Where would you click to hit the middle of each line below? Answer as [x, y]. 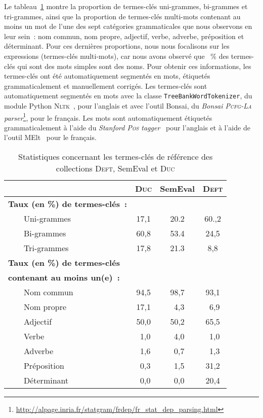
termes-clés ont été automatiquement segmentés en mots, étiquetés [107, 76]
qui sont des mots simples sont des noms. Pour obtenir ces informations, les [134, 66]
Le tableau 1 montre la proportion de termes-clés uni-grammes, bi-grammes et [126, 6]
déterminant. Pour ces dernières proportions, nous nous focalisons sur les [117, 46]
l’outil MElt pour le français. [50, 137]
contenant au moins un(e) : [64, 277]
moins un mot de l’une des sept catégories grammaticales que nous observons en [128, 26]
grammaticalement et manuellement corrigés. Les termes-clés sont [106, 85]
